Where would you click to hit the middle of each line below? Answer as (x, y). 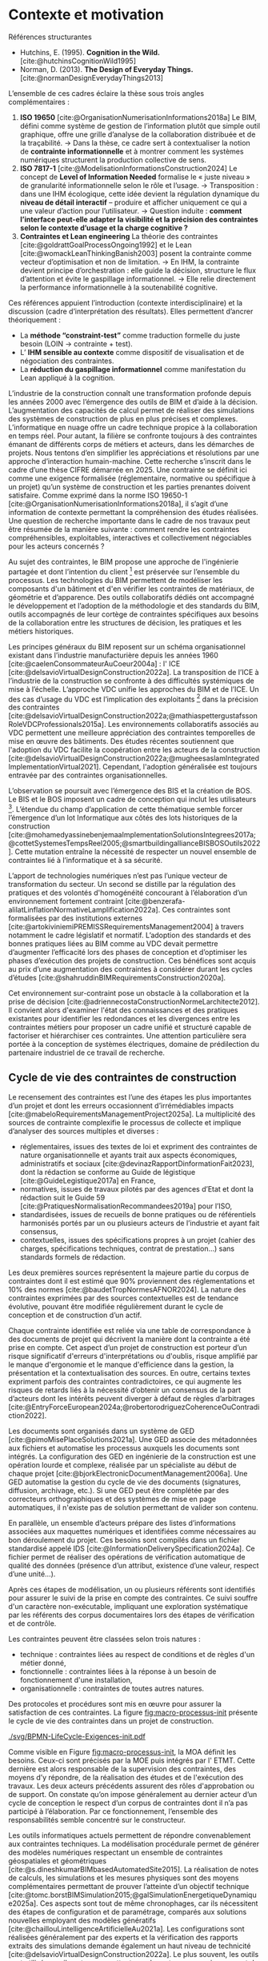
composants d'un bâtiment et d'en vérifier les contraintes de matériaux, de (131, 589)
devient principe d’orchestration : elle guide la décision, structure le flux (138, 270)
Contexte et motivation (86, 15)
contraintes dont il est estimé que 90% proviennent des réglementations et (132, 1280)
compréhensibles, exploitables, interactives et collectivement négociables (130, 537)
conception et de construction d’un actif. (75, 1315)
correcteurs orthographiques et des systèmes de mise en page (112, 1499)
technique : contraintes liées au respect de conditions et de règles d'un (137, 1654)
